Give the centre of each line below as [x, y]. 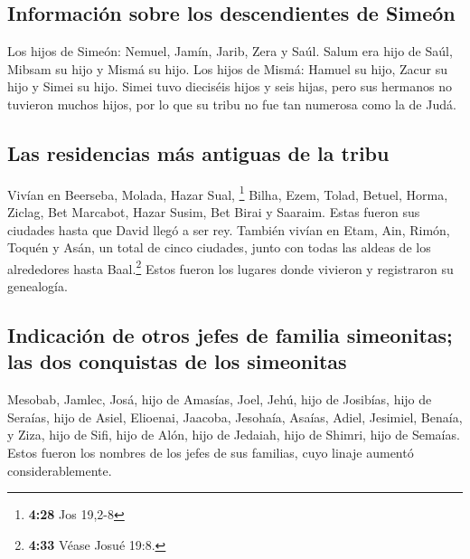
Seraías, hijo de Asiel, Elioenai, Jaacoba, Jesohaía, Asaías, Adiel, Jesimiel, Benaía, [235, 417]
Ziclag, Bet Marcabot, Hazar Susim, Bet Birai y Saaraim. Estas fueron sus [214, 212]
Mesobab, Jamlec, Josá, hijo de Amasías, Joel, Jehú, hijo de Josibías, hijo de [220, 399]
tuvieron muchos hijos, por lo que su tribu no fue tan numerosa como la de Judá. [232, 104]
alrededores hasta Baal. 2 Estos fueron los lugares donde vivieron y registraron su [230, 267]
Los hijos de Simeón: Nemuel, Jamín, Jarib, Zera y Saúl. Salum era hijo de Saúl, [230, 51]
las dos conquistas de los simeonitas [177, 361]
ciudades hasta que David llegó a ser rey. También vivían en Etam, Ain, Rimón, [229, 229]
